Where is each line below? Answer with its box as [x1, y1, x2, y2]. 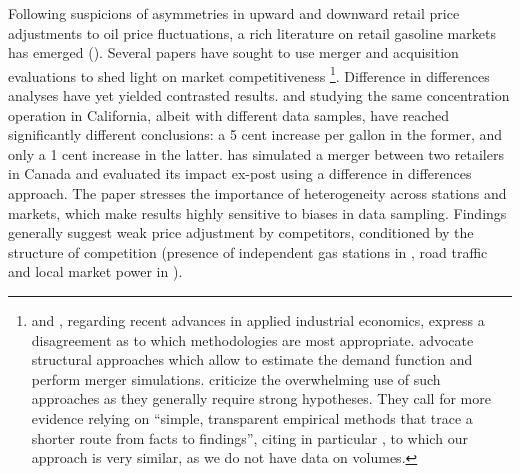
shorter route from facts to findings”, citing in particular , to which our [31, 427, 468, 448]
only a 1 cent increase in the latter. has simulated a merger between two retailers [8, 143, 504, 164]
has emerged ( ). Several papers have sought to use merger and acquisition [8, 42, 459, 63]
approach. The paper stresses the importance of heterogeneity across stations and [8, 183, 507, 203]
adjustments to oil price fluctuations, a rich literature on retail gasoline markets [8, 22, 496, 43]
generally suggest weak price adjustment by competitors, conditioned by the [8, 222, 474, 243]
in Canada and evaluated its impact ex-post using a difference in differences [8, 163, 472, 184]
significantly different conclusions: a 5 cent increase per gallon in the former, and [8, 124, 503, 145]
